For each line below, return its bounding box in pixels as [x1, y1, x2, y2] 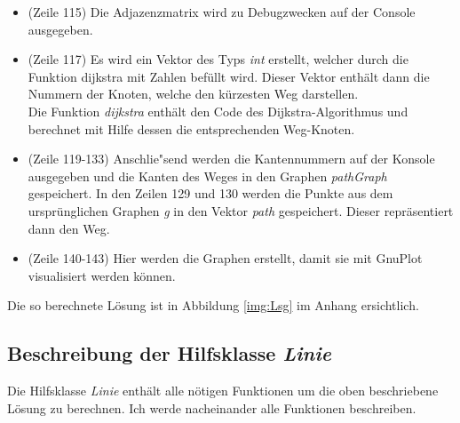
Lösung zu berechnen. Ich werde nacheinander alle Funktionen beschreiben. [7, 398, 416, 417]
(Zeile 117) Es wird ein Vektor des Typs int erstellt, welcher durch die [28, 50, 408, 68]
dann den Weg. [28, 219, 110, 237]
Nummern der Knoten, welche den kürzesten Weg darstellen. [28, 84, 359, 103]
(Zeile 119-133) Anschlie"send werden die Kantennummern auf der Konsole [28, 149, 435, 168]
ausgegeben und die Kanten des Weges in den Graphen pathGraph [28, 166, 387, 185]
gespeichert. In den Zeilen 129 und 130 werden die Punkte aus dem [28, 184, 393, 203]
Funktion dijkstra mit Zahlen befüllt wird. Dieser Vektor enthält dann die [28, 67, 430, 85]
